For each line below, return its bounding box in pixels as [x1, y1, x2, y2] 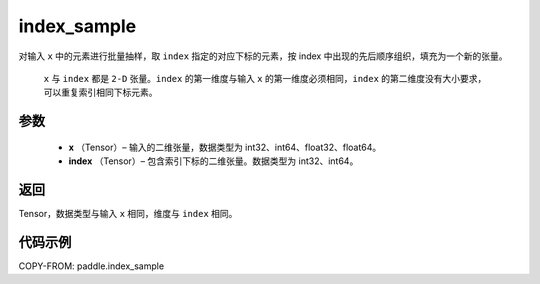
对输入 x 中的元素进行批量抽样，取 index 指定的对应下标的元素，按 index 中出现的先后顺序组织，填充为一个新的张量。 [18, 50, 508, 62]
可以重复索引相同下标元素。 [43, 86, 158, 99]
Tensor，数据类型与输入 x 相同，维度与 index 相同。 [18, 208, 238, 220]
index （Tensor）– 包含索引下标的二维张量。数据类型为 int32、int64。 [68, 155, 359, 167]
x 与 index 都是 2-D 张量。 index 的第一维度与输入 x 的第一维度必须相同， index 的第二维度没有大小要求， [43, 72, 487, 84]
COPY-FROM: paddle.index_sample [18, 260, 165, 272]
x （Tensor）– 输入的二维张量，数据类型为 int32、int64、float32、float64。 [68, 141, 382, 153]
